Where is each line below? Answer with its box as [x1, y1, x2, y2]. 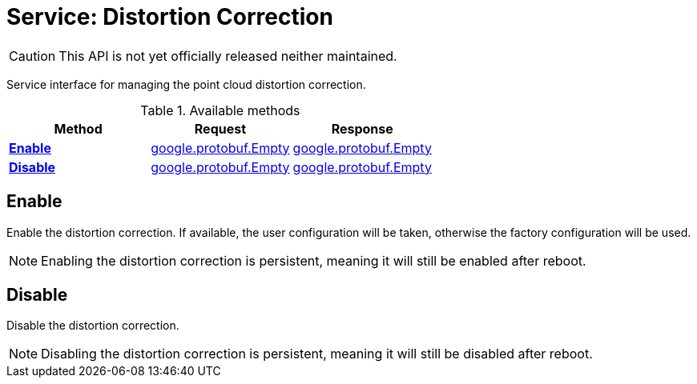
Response [331, 120, 393, 137]
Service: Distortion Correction [6, 3, 333, 30]
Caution [9, 47, 56, 64]
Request [194, 120, 247, 137]
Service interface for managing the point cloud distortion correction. [6, 77, 366, 91]
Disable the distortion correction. [6, 318, 179, 333]
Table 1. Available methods [140, 102, 300, 118]
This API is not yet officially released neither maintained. [58, 47, 397, 64]
